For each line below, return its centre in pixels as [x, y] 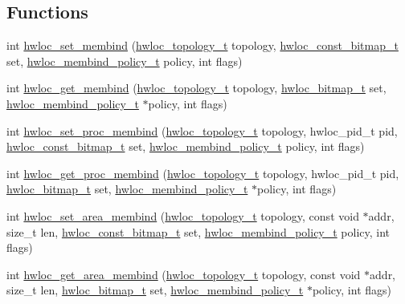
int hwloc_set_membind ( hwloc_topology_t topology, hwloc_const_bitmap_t [202, 45]
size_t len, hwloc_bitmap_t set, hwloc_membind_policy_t [155, 290]
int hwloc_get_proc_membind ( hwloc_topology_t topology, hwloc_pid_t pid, [203, 173]
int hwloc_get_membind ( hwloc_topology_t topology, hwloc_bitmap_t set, [196, 88]
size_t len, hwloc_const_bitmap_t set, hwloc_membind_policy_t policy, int [198, 231]
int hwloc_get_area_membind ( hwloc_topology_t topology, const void [184, 274]
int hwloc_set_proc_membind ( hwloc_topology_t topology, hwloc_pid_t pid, [202, 130]
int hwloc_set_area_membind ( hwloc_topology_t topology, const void [183, 215]
